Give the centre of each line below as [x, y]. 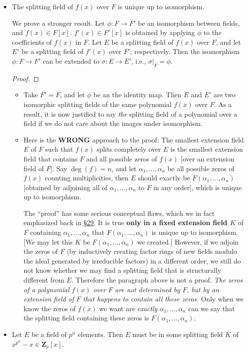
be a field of [49, 334]
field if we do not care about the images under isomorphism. [113, 123]
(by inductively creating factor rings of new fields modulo [152, 251]
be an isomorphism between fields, [189, 23]
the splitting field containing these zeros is [86, 318]
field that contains [50, 158]
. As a [223, 104]
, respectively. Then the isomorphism [185, 51]
